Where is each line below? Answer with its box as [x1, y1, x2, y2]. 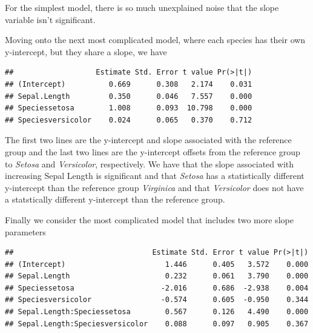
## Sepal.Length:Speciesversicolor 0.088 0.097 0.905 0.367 [5, 319, 309, 328]
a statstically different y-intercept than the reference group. [5, 193, 225, 206]
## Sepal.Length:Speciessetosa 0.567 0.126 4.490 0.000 [5, 308, 309, 317]
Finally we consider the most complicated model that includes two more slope [5, 213, 294, 226]
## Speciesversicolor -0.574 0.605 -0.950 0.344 [5, 295, 309, 304]
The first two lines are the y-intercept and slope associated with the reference [5, 133, 292, 146]
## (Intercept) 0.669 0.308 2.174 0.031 [5, 79, 252, 89]
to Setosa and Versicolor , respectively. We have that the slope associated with [5, 157, 294, 170]
